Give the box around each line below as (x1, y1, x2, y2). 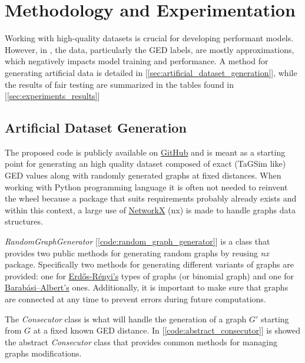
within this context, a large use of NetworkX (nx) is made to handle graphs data (5, 203, 296, 216)
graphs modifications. (5, 347, 82, 359)
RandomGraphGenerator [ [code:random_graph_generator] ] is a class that (5, 235, 270, 247)
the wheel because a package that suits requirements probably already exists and (5, 192, 297, 204)
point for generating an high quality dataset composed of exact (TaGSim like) (5, 157, 286, 170)
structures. (5, 215, 43, 227)
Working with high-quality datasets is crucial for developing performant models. (5, 32, 294, 44)
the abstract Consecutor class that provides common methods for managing (5, 335, 277, 348)
